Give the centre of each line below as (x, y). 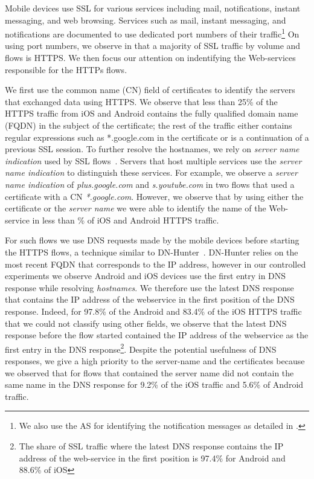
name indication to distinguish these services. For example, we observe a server (151, 172)
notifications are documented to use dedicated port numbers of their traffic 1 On (152, 33)
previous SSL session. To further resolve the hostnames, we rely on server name (152, 149)
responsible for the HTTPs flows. (66, 69)
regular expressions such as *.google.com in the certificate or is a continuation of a (157, 137)
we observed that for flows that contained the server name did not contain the (149, 372)
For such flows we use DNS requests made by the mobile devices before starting (152, 240)
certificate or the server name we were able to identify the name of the (136, 208)
